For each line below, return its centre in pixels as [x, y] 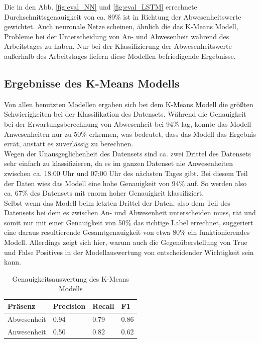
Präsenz [22, 306]
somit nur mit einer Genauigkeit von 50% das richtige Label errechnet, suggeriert [129, 222]
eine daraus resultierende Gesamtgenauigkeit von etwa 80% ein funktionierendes [127, 232]
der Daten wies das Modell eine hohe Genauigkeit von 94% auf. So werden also [125, 183]
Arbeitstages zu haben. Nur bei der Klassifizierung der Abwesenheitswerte [118, 46]
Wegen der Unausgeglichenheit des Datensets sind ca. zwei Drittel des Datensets [127, 153]
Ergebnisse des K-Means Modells [92, 83]
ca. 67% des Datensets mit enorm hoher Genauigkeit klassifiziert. [104, 193]
